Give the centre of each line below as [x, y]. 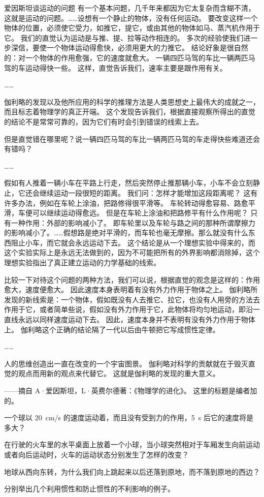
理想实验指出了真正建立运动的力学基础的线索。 [82, 262]
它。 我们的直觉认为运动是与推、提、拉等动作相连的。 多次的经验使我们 [124, 37]
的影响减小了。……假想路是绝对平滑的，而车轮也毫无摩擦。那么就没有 [119, 232]
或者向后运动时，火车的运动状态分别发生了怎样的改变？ [96, 454]
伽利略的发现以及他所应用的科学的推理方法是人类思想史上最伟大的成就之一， [132, 101]
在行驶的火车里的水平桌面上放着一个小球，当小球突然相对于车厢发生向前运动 [132, 444]
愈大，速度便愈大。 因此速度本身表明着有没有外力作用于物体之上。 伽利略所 [131, 289]
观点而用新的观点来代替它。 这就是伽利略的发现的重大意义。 [119, 373]
